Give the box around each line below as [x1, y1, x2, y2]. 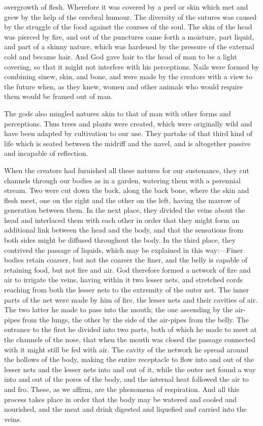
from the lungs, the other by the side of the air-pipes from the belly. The [22, 314, 249, 324]
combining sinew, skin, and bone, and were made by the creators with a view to [4, 71, 253, 82]
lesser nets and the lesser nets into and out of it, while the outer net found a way [4, 364, 256, 374]
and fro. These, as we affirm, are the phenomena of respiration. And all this [4, 383, 240, 394]
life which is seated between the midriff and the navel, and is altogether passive [4, 138, 251, 148]
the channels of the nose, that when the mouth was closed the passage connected [4, 334, 255, 344]
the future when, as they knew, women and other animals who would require [4, 81, 243, 91]
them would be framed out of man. [4, 91, 113, 102]
